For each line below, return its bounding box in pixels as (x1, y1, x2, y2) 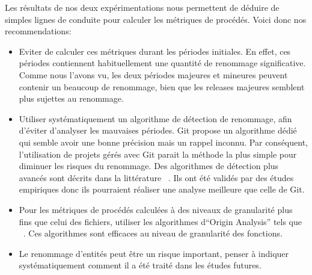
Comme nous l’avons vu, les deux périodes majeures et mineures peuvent (19, 68, 288, 81)
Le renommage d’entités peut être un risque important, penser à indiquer (19, 247, 289, 259)
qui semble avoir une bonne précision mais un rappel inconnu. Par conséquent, (19, 135, 308, 148)
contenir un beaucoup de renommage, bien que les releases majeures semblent (19, 80, 305, 93)
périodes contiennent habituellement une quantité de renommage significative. (19, 57, 306, 69)
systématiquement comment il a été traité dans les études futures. (19, 259, 262, 271)
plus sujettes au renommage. (19, 92, 124, 105)
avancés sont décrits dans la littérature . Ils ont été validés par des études (19, 171, 294, 184)
